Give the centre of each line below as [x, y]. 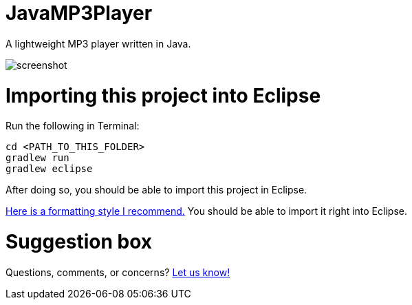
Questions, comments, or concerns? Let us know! [118, 272]
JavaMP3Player [79, 13]
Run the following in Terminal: [73, 126]
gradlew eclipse [49, 169]
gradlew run [37, 158]
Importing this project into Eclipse [163, 95]
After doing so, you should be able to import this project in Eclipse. [156, 190]
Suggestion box [79, 242]
